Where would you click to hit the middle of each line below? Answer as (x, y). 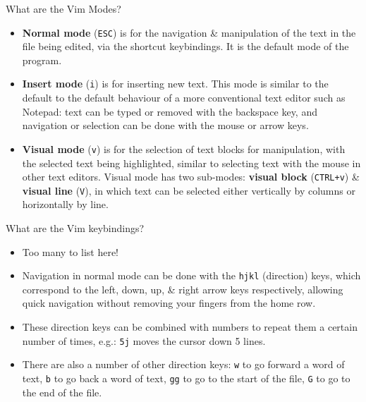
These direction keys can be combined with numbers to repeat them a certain (190, 327)
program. (42, 60)
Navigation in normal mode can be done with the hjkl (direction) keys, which (191, 275)
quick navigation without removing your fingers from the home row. (169, 303)
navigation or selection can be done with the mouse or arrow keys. (165, 125)
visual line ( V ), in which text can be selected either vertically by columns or (189, 190)
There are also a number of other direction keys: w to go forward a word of (183, 364)
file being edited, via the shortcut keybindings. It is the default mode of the (185, 46)
